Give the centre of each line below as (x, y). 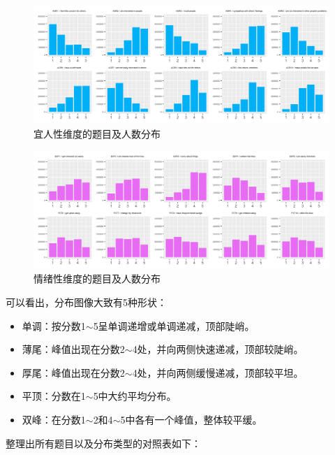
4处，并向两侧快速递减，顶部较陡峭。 (218, 349)
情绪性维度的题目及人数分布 (97, 279)
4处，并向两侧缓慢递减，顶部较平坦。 (218, 372)
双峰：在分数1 (54, 420)
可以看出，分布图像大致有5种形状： (86, 302)
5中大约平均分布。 (135, 396)
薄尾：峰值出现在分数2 (73, 349)
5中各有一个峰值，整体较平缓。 (191, 420)
